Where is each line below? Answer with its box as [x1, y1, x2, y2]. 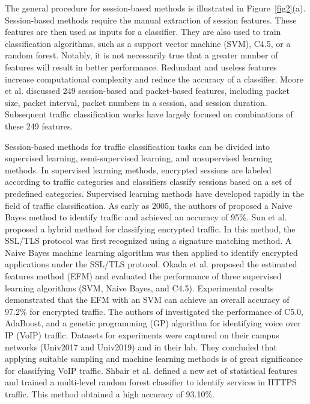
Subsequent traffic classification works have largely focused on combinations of [5, 108, 293, 120]
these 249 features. [5, 119, 73, 132]
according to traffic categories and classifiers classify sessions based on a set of [5, 175, 292, 188]
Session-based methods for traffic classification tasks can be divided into [5, 140, 270, 152]
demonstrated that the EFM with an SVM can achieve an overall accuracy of [5, 293, 290, 306]
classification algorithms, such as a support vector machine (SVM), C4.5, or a [5, 37, 291, 49]
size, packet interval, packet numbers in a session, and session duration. [5, 96, 267, 108]
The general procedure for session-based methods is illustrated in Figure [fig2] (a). [5, 2, 306, 14]
